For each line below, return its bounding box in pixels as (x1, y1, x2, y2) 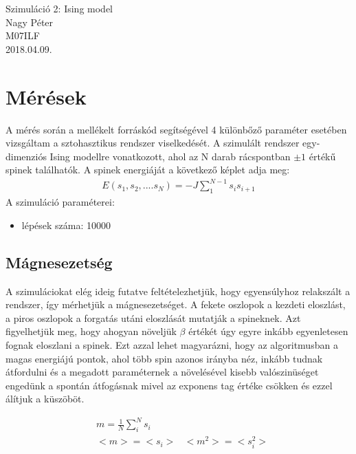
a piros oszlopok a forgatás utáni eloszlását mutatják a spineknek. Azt (5, 310, 301, 325)
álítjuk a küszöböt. (5, 391, 85, 406)
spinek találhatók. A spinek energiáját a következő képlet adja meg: (5, 162, 290, 177)
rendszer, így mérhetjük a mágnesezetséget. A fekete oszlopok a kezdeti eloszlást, (5, 297, 346, 312)
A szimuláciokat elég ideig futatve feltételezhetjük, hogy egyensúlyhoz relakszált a (5, 283, 351, 298)
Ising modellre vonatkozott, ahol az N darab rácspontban (49, 149, 291, 163)
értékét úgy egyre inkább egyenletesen (188, 324, 348, 338)
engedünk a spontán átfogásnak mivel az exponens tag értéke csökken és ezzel (5, 378, 333, 392)
